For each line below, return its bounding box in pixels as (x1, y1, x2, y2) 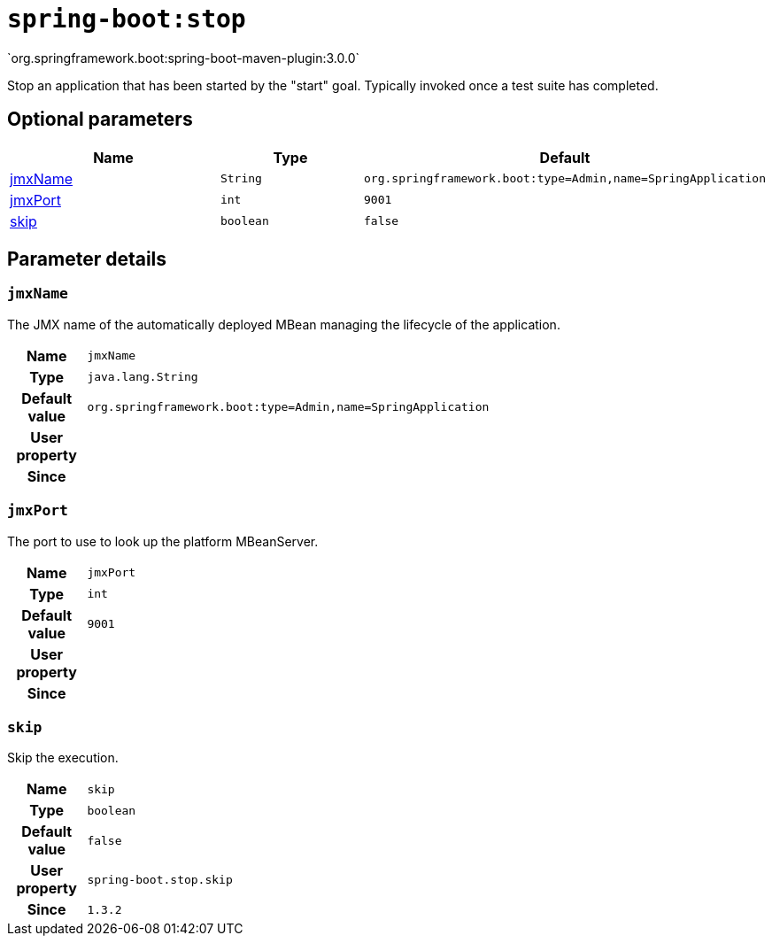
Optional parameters (7, 108, 193, 131)
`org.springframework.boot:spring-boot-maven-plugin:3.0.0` (7, 50, 360, 66)
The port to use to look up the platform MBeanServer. (7, 533, 319, 549)
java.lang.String (87, 370, 198, 384)
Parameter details (7, 248, 167, 271)
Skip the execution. (7, 750, 119, 766)
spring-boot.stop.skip (87, 872, 233, 886)
